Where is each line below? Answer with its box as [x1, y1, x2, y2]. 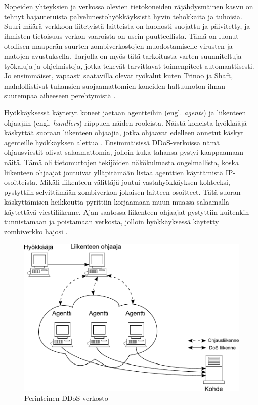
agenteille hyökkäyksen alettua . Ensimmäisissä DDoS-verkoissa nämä [4, 137, 220, 147]
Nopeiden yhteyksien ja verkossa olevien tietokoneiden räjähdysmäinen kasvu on [4, 1, 253, 11]
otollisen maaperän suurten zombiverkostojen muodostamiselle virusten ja [4, 40, 233, 51]
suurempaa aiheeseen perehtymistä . [4, 90, 116, 101]
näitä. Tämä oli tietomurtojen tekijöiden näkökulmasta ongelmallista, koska [4, 156, 239, 167]
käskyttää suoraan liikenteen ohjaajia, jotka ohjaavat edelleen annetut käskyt [4, 127, 244, 138]
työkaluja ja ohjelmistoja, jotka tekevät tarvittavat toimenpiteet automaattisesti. [4, 60, 254, 71]
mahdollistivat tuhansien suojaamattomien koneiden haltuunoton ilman [4, 80, 226, 91]
